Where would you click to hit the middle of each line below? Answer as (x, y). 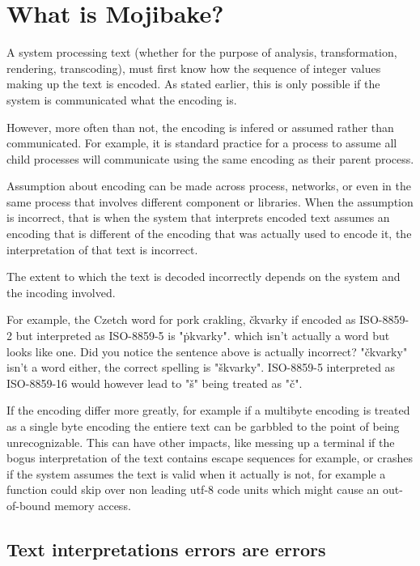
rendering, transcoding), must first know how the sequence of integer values (194, 68)
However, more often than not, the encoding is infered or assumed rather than (200, 127)
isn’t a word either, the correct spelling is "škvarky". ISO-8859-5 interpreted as (201, 367)
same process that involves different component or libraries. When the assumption (210, 201)
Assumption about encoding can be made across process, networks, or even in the (209, 186)
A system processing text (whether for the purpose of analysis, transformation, (202, 52)
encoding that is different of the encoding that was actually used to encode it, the (209, 234)
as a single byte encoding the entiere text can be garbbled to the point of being (203, 426)
